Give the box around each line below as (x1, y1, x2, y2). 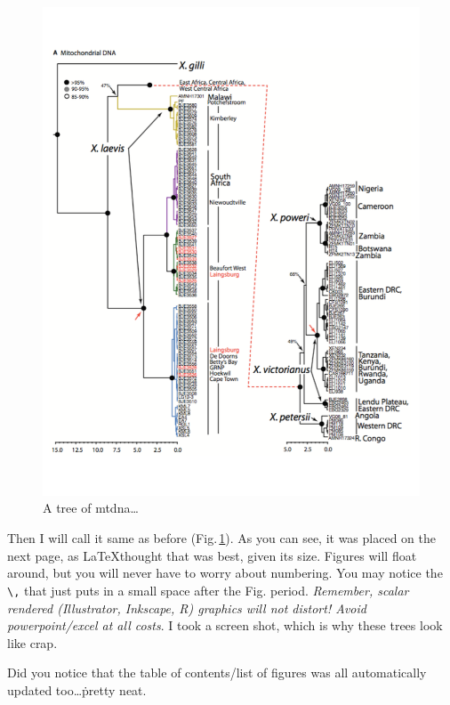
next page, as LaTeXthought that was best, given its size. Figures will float (7, 546, 417, 564)
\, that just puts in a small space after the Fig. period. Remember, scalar (7, 580, 409, 599)
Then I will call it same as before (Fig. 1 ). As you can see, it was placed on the (7, 529, 436, 547)
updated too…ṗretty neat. (7, 680, 147, 699)
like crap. (7, 633, 58, 652)
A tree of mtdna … (43, 498, 139, 517)
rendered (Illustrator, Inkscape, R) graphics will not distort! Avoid (7, 598, 366, 617)
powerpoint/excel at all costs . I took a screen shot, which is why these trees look (7, 616, 443, 635)
